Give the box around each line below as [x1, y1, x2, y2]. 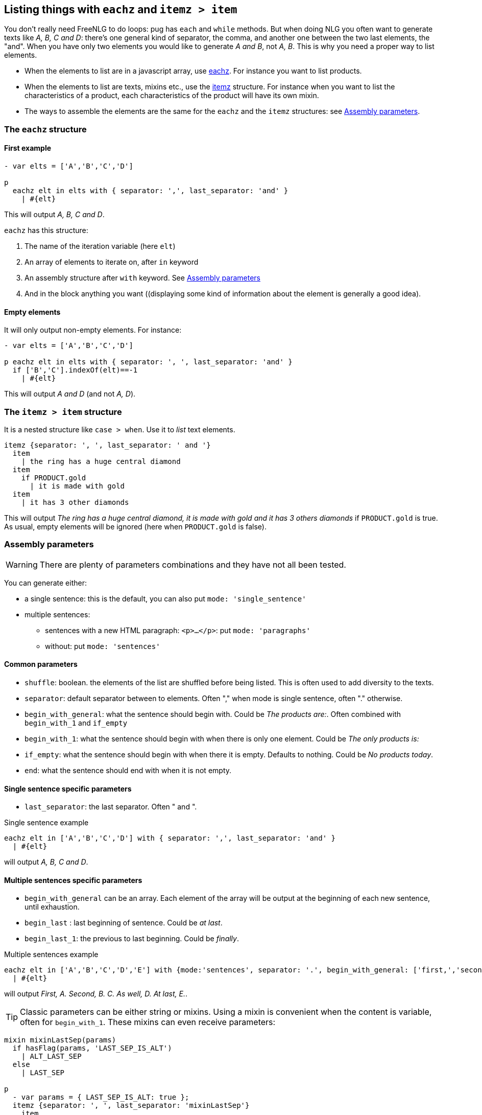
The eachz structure [4, 124, 87, 134]
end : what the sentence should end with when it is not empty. [25, 765, 232, 775]
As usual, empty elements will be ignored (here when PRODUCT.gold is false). [4, 522, 267, 531]
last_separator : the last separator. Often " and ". [25, 802, 197, 811]
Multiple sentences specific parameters [4, 875, 142, 885]
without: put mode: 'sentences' [45, 641, 160, 651]
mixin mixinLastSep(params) [4, 1036, 116, 1044]
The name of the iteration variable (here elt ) [25, 242, 176, 251]
